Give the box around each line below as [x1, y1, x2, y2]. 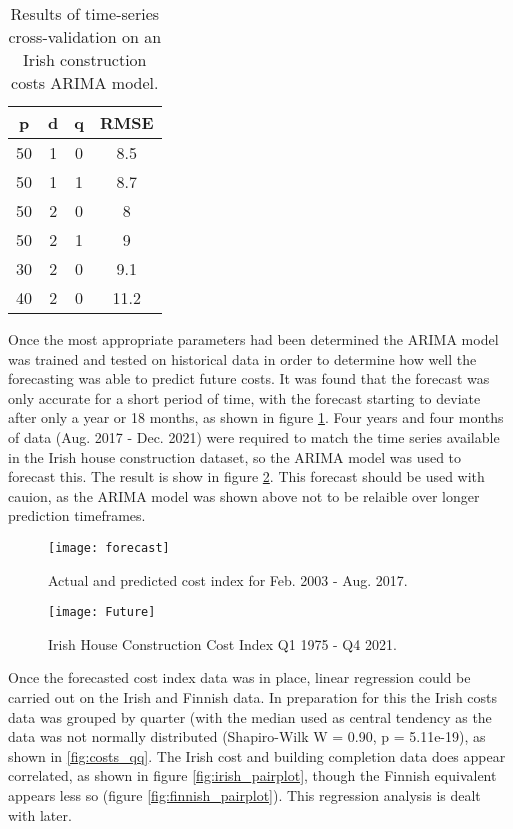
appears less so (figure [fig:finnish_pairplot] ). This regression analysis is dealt [8, 785, 481, 805]
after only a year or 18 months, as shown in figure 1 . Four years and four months [8, 407, 504, 428]
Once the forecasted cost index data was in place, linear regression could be [8, 667, 471, 688]
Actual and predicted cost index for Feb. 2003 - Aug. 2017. [48, 569, 408, 590]
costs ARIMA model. [11, 71, 159, 94]
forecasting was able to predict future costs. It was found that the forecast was [8, 368, 490, 389]
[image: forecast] [48, 540, 170, 555]
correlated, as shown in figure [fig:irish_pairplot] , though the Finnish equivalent [8, 765, 497, 786]
